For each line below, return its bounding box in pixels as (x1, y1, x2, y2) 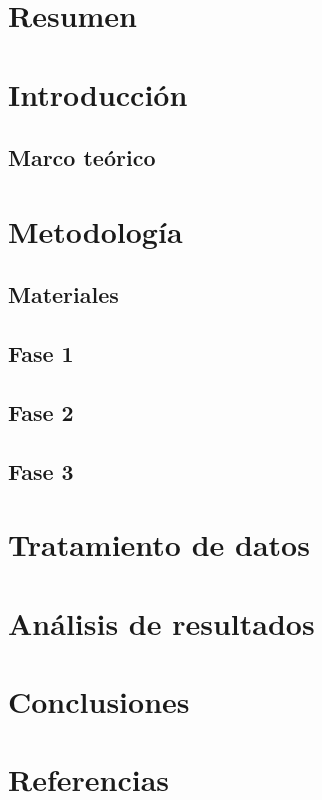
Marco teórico (8, 142, 156, 173)
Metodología (8, 210, 183, 251)
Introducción (8, 73, 188, 114)
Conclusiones (8, 680, 190, 721)
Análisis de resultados (8, 602, 315, 643)
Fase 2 (8, 396, 74, 427)
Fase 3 (8, 455, 74, 486)
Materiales (8, 279, 119, 310)
